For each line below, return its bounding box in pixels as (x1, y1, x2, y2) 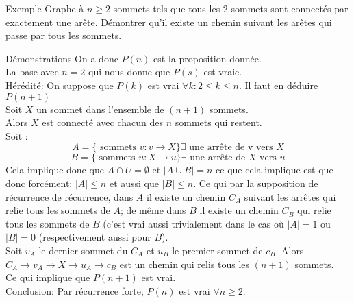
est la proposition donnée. (153, 51, 262, 65)
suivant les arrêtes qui (244, 189, 336, 204)
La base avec (5, 64, 59, 79)
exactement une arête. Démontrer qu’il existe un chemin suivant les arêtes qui (5, 14, 332, 29)
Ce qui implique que (5, 270, 90, 284)
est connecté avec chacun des (42, 115, 163, 130)
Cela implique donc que (5, 162, 104, 177)
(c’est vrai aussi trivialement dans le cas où (103, 216, 284, 230)
